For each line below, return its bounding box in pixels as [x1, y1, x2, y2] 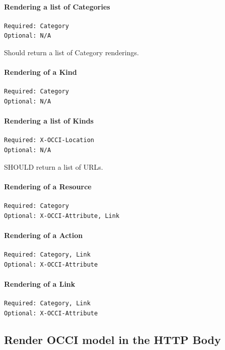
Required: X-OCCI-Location [4, 137, 94, 144]
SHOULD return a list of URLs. [4, 161, 103, 172]
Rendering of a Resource [4, 181, 92, 191]
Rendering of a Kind [4, 67, 77, 77]
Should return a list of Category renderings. [4, 47, 139, 57]
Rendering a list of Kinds [4, 115, 94, 126]
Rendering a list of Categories [4, 1, 110, 12]
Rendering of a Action [4, 229, 83, 240]
